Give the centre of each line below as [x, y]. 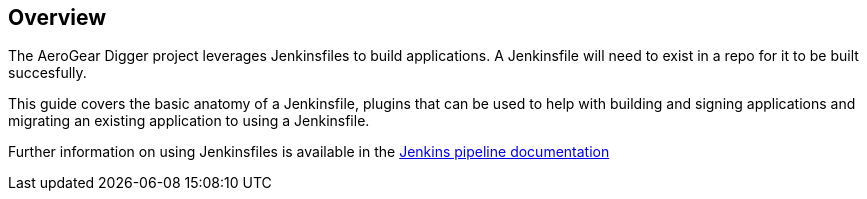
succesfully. [47, 73]
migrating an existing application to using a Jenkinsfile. [189, 121]
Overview [57, 17]
